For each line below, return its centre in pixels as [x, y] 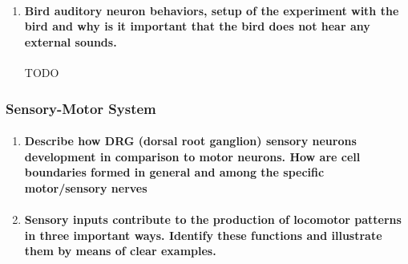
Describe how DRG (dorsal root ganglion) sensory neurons [190, 141]
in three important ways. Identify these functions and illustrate [203, 235]
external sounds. [71, 41]
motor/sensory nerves [86, 187]
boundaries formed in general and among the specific [174, 172]
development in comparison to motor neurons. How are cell [192, 156]
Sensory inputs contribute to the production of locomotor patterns [213, 219]
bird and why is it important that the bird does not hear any [197, 26]
